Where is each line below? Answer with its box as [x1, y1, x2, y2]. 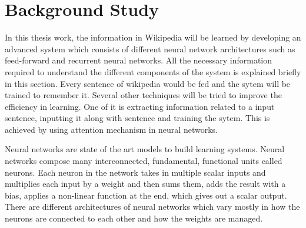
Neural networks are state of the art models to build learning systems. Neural [5, 143, 285, 155]
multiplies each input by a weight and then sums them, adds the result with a [5, 177, 286, 190]
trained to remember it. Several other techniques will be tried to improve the [5, 89, 282, 101]
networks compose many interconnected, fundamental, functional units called [5, 155, 282, 167]
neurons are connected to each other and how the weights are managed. [5, 212, 263, 224]
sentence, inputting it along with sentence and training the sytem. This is [5, 112, 270, 124]
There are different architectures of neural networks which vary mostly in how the [5, 200, 300, 213]
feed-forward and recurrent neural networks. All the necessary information [5, 54, 272, 66]
